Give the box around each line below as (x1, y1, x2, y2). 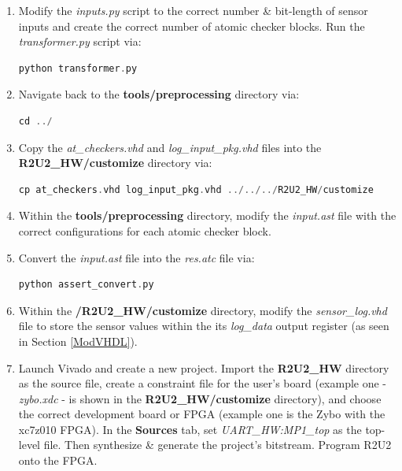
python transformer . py (18, 62, 138, 74)
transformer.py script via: (18, 33, 142, 50)
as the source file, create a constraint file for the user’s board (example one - (18, 375, 387, 391)
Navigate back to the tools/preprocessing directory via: (18, 86, 300, 102)
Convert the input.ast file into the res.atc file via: (18, 249, 255, 265)
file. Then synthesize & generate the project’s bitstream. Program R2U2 (43, 436, 392, 453)
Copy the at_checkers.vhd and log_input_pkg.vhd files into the (18, 139, 322, 155)
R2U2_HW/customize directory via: (18, 154, 212, 171)
